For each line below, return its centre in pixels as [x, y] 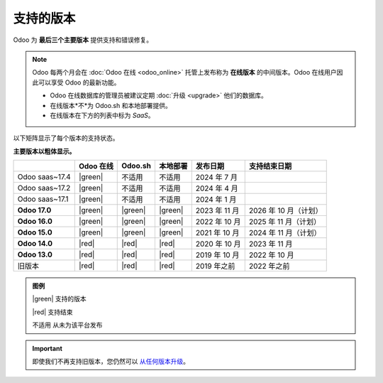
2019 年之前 [215, 266]
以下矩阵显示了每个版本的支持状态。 [66, 138]
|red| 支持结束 [53, 312]
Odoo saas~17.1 [43, 199]
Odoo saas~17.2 [44, 188]
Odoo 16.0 [35, 222]
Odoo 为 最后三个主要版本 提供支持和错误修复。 [83, 40]
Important [48, 348]
